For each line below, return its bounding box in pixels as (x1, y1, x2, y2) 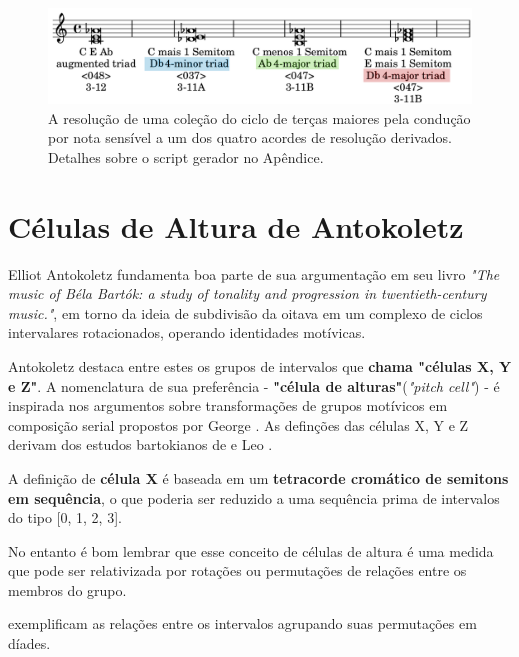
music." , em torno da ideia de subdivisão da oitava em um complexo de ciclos (8, 302, 483, 323)
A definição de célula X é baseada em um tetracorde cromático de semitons (8, 467, 509, 488)
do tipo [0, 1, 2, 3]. (8, 507, 122, 528)
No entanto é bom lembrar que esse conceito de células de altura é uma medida (8, 540, 494, 561)
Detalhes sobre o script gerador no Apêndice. (48, 146, 324, 167)
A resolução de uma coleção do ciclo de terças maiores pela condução (48, 107, 471, 128)
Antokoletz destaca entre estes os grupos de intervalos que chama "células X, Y (8, 355, 512, 376)
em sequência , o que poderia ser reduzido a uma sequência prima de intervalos (8, 487, 500, 508)
